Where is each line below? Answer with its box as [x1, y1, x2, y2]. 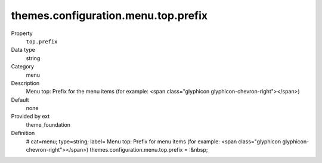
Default [11, 96, 29, 104]
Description [11, 79, 40, 86]
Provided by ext [11, 113, 50, 120]
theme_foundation [26, 121, 71, 128]
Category [11, 63, 35, 70]
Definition [11, 130, 35, 137]
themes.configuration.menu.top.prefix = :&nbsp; [89, 146, 208, 153]
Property [11, 30, 33, 37]
